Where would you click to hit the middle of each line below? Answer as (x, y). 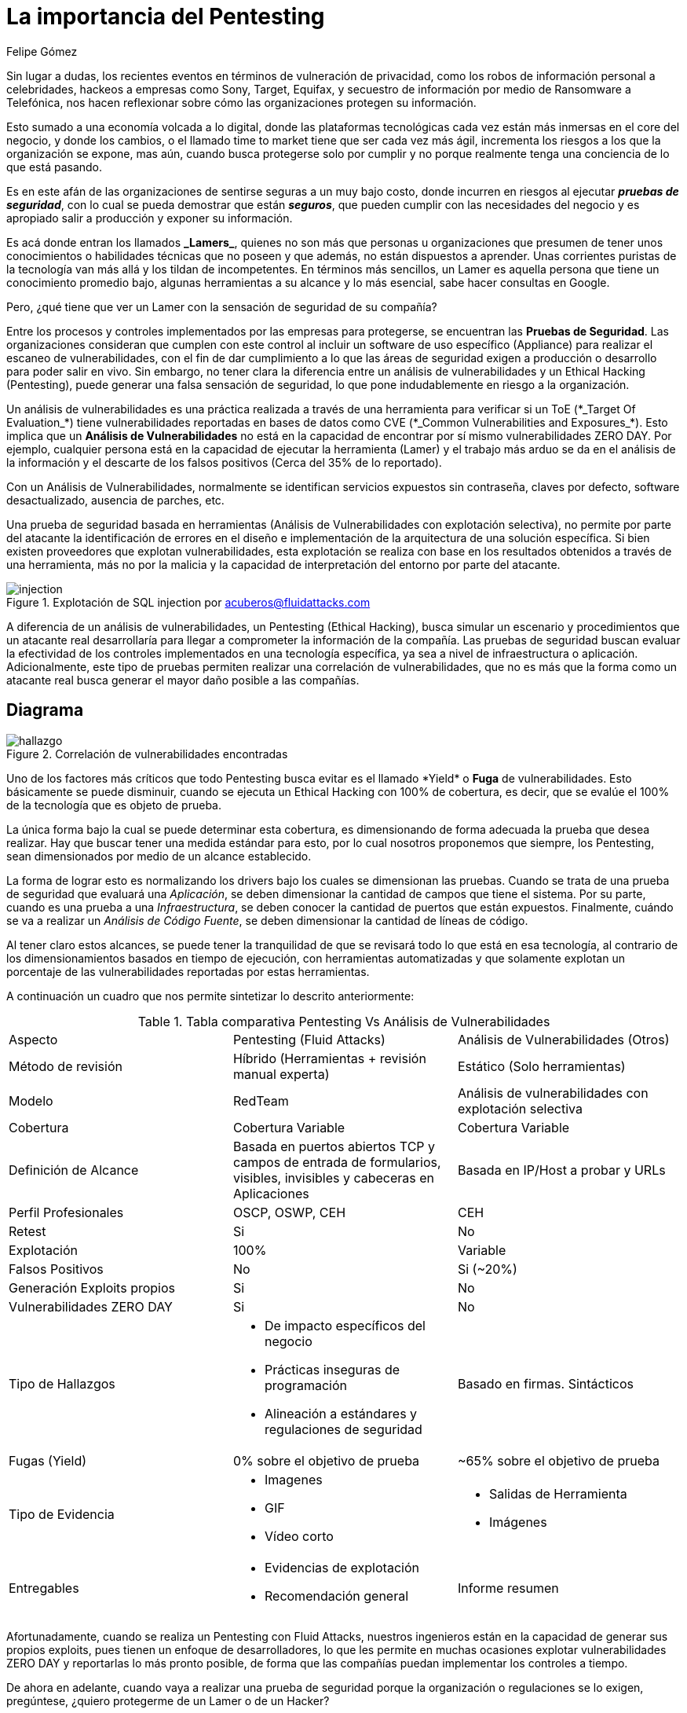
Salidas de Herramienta (558, 1493)
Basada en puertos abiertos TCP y (334, 1146)
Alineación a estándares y (341, 1413)
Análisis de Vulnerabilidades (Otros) (563, 1039)
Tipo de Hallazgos (62, 1383)
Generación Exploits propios (92, 1288)
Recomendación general (336, 1596)
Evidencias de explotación (342, 1567)
